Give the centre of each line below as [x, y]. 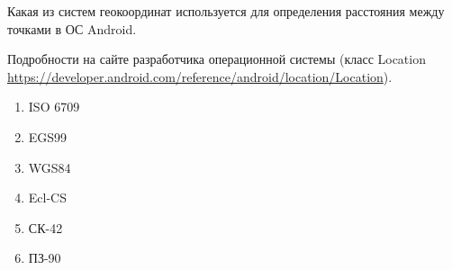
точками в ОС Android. [72, 28]
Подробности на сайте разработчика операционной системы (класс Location [217, 59]
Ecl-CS [47, 198]
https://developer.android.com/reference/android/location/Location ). [200, 76]
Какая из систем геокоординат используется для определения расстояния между [226, 11]
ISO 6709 [54, 107]
